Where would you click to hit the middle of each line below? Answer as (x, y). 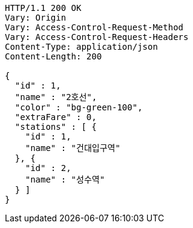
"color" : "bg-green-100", (79, 107)
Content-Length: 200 (54, 56)
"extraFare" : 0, (56, 117)
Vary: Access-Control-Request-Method (94, 27)
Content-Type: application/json (81, 47)
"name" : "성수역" (65, 179)
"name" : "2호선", (56, 97)
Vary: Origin (36, 18)
